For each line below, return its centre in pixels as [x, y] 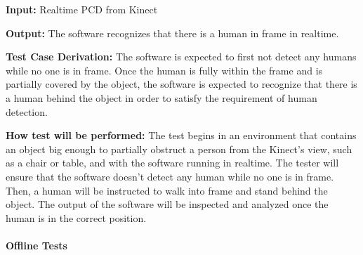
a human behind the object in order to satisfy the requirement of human [161, 97]
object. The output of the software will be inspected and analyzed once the [167, 204]
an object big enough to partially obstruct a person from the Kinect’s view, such [179, 149]
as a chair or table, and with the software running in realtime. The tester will [172, 163]
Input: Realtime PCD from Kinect [82, 9]
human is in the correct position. [76, 217]
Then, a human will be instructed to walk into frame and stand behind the [167, 190]
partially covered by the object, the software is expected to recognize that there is [181, 84]
